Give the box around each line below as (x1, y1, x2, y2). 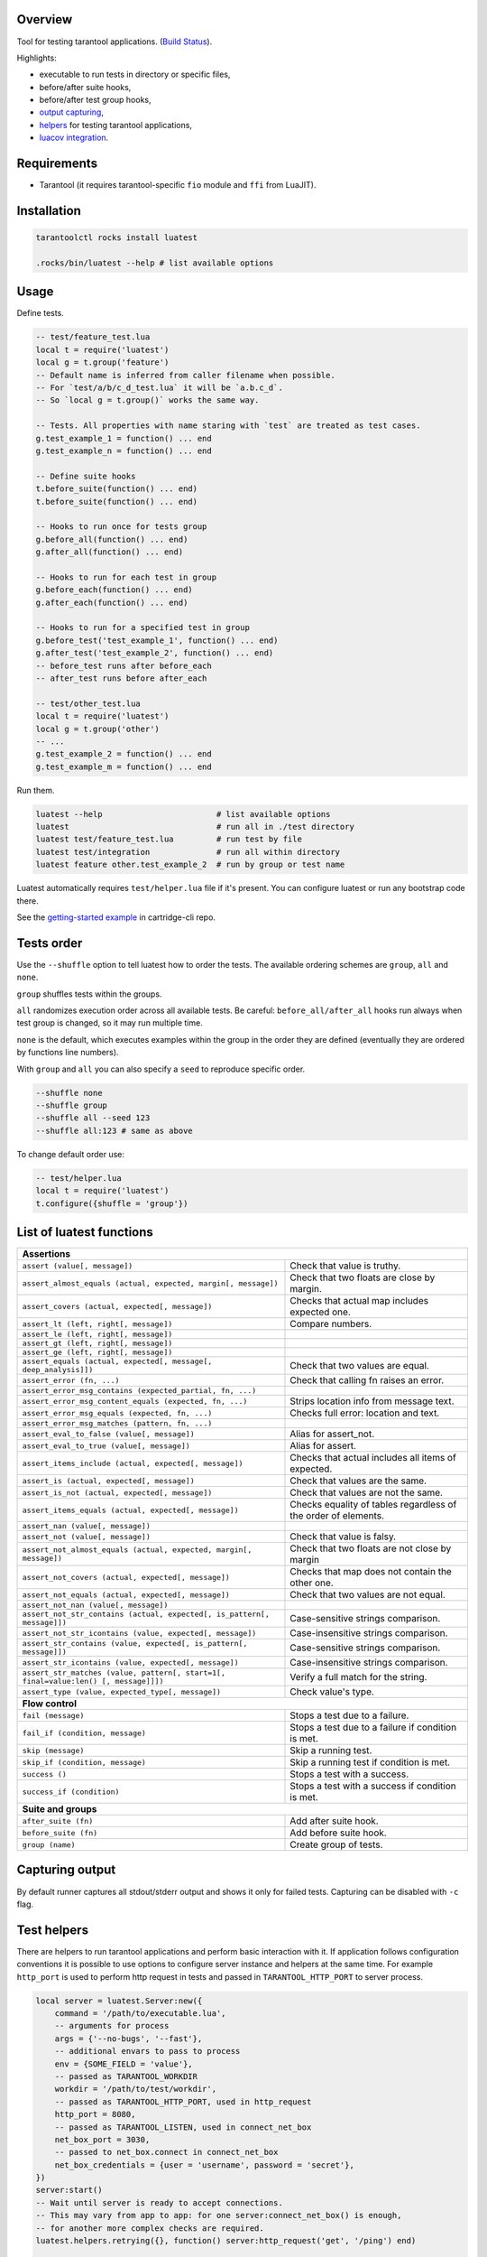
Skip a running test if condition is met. (289, 1756, 451, 1769)
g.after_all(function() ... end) (35, 547, 184, 557)
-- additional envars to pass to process (54, 2046, 241, 2057)
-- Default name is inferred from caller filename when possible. (35, 370, 335, 380)
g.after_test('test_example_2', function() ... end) (35, 648, 274, 658)
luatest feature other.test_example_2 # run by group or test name (35, 859, 345, 870)
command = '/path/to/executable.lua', (54, 2009, 226, 2019)
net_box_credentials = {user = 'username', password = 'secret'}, (54, 2159, 355, 2170)
